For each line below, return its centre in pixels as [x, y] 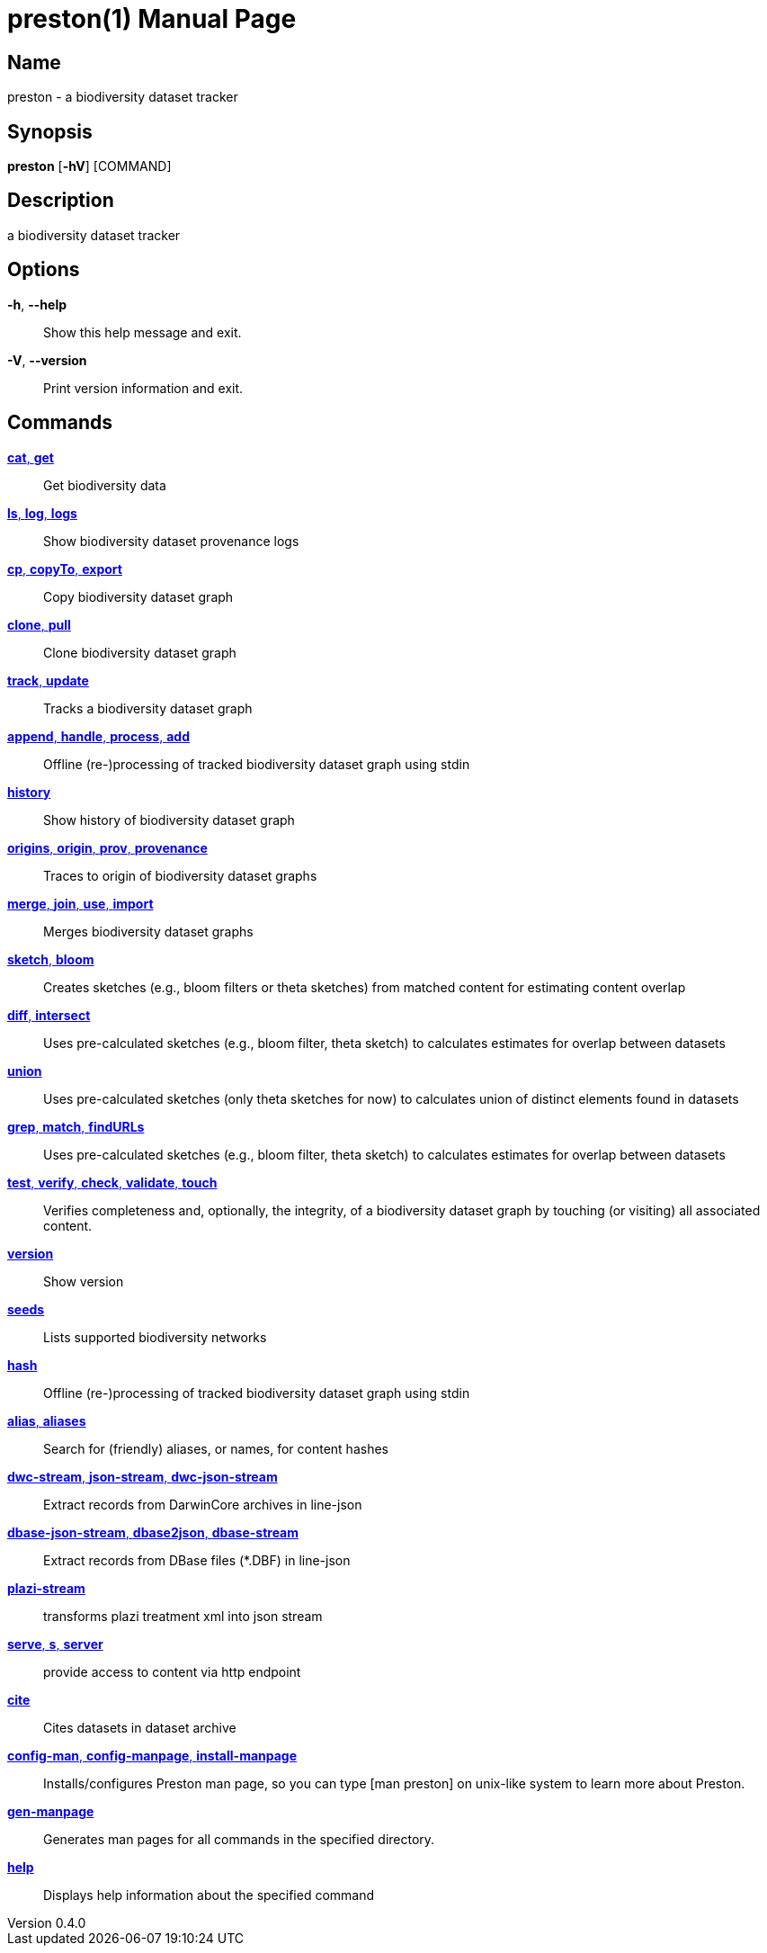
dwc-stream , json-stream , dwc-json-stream [143, 1476]
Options [44, 270]
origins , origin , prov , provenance [107, 847]
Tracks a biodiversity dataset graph [148, 708]
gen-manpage [51, 1811]
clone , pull [39, 624]
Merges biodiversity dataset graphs [148, 931]
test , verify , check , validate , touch [112, 1182]
